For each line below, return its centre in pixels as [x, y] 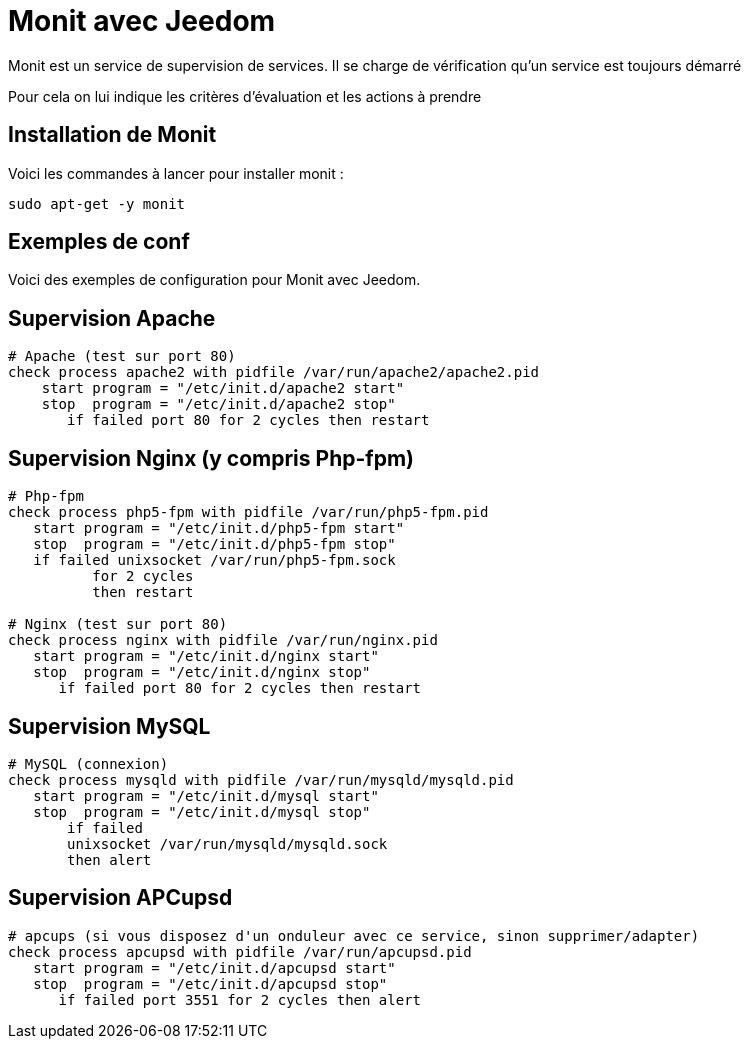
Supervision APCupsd [120, 898]
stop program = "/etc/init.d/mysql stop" [202, 811]
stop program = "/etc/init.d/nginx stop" [202, 672]
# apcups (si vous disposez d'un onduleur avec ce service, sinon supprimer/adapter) [354, 935]
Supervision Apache [112, 318]
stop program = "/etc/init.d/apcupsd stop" [210, 983]
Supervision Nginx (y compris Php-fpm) [211, 458]
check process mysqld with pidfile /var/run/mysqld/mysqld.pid [261, 779]
